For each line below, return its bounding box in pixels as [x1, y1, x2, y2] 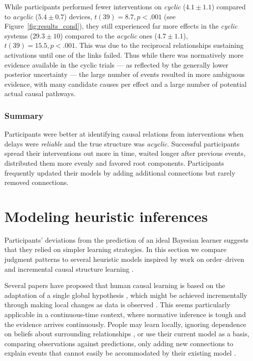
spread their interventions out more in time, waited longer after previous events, [4, 148, 246, 158]
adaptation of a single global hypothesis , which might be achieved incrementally [4, 289, 248, 300]
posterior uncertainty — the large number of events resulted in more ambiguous [4, 69, 245, 79]
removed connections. [4, 177, 69, 187]
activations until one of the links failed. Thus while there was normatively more [4, 49, 244, 60]
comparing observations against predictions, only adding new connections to [4, 338, 233, 348]
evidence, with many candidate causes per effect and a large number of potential [4, 78, 247, 89]
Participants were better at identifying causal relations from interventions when [4, 129, 244, 139]
